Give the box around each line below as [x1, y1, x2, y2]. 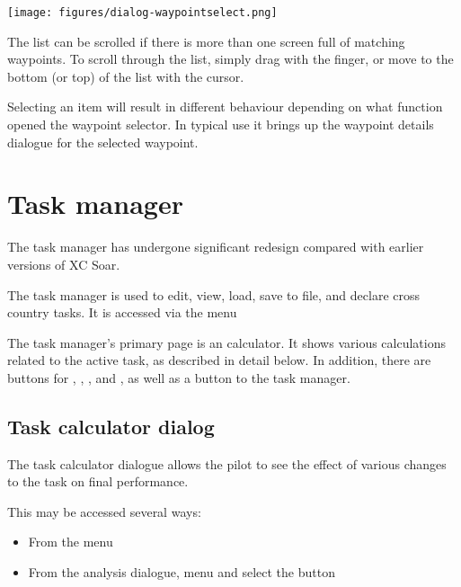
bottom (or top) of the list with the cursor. [7, 67, 244, 85]
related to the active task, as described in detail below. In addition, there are [7, 351, 431, 369]
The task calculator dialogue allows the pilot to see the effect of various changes [7, 454, 447, 473]
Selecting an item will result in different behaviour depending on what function [7, 97, 443, 116]
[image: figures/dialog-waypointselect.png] [7, 6, 278, 19]
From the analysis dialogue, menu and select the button [28, 563, 335, 582]
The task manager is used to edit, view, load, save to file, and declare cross [7, 285, 421, 304]
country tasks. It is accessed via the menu [7, 303, 237, 322]
